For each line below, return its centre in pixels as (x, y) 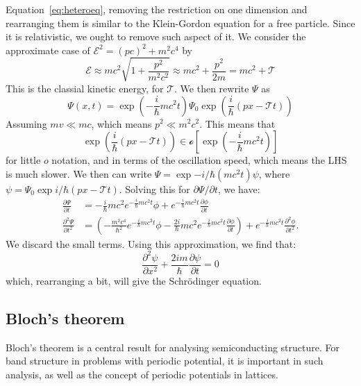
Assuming (26, 123)
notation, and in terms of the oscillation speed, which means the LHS (199, 160)
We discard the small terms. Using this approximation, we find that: (151, 243)
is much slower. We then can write (79, 173)
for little (23, 160)
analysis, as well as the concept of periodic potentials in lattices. (142, 374)
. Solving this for (154, 188)
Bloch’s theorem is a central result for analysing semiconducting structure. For (173, 347)
